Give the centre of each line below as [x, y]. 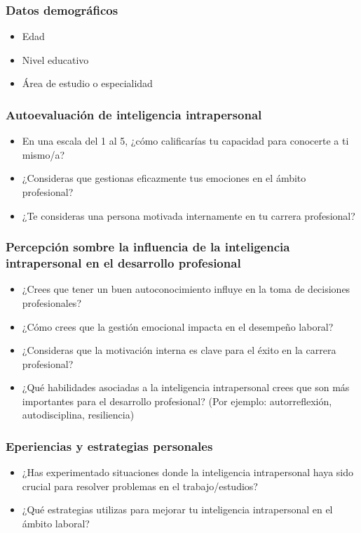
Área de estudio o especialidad [87, 83]
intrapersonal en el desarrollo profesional [123, 263]
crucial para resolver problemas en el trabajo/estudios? [140, 486]
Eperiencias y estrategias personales [109, 446]
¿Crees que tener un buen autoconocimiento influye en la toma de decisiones [186, 289]
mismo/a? [43, 154]
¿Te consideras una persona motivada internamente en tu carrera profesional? [189, 215]
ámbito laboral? [56, 524]
